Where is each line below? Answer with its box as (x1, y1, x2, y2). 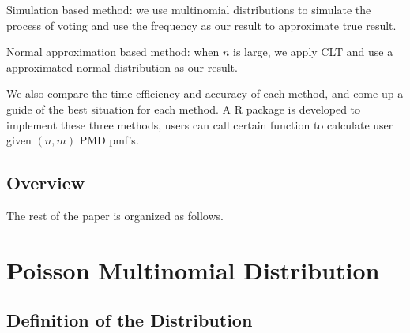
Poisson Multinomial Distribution (6, 253, 380, 286)
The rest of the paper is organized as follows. (6, 207, 224, 223)
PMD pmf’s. (79, 132, 139, 148)
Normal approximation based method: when (6, 43, 220, 60)
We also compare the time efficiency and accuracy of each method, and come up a (6, 85, 404, 102)
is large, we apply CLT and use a (233, 43, 393, 60)
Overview (6, 170, 85, 195)
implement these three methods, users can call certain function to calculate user (6, 116, 393, 133)
